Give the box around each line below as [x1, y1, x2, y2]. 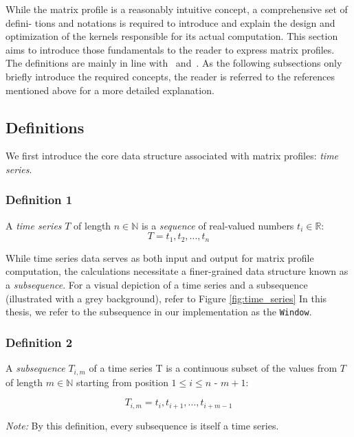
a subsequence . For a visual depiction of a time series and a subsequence [5, 278, 308, 291]
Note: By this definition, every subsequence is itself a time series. [5, 418, 279, 432]
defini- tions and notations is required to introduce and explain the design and [5, 15, 335, 30]
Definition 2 [5, 333, 73, 350]
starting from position [76, 374, 168, 389]
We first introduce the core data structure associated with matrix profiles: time [5, 148, 339, 163]
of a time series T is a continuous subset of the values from [89, 361, 338, 375]
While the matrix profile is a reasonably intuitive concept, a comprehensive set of [5, 2, 348, 16]
